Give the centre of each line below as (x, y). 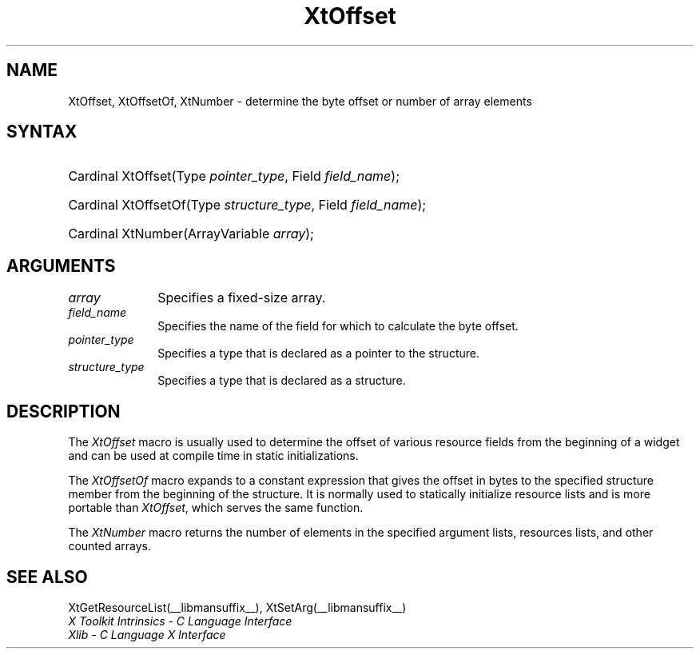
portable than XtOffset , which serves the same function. (216, 508)
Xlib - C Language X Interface (147, 634)
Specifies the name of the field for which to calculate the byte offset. (338, 326)
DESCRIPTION (64, 411)
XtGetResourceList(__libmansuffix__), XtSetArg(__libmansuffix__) (237, 607)
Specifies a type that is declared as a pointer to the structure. (318, 353)
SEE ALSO (47, 577)
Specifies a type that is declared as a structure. (282, 381)
